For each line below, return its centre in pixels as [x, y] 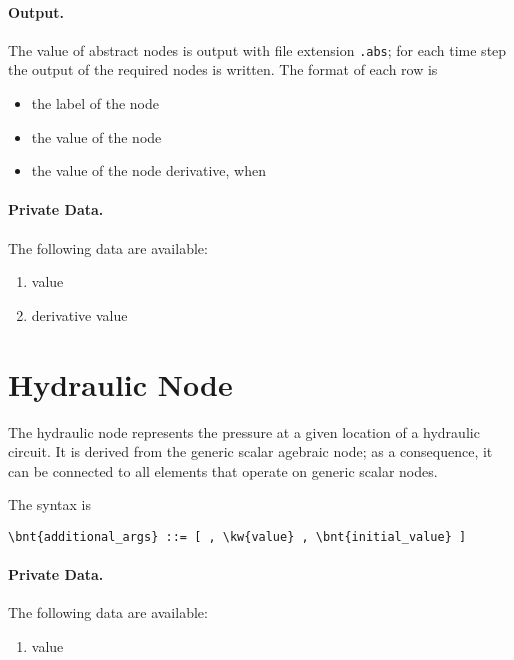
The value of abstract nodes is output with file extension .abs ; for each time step [257, 49]
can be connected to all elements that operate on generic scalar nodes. [223, 470]
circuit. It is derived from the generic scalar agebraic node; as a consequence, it [250, 451]
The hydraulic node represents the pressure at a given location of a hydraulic [244, 431]
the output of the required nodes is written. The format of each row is [223, 69]
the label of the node [95, 103]
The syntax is [49, 504]
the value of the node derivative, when [148, 170]
